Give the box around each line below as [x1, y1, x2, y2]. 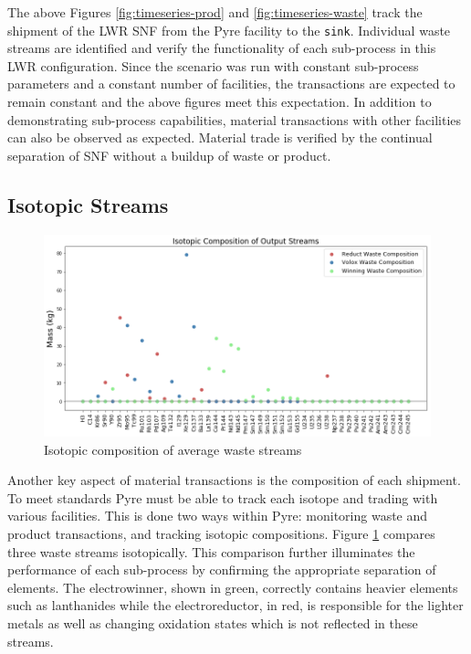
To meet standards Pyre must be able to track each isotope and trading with [7, 488, 438, 507]
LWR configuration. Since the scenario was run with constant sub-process [7, 56, 419, 75]
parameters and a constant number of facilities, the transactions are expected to [7, 74, 455, 93]
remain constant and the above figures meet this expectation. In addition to [7, 92, 432, 111]
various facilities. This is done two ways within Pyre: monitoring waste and [7, 506, 428, 525]
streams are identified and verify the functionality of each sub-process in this [7, 38, 436, 58]
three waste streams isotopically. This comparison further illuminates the [7, 542, 415, 561]
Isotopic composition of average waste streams [44, 439, 302, 459]
